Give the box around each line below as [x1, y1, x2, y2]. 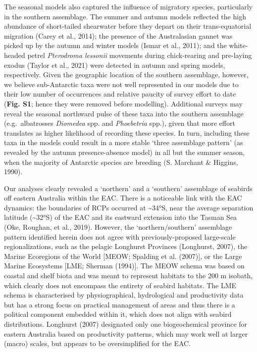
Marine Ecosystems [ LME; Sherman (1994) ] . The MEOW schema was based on [4, 260, 245, 271]
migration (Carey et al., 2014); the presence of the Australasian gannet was [4, 30, 233, 41]
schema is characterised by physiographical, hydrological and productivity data [4, 290, 244, 300]
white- [229, 40, 248, 50]
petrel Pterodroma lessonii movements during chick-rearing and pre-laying [27, 50, 252, 60]
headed [4, 50, 25, 60]
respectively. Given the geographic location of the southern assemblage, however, [4, 69, 249, 80]
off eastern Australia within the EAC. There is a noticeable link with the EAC [4, 193, 242, 203]
